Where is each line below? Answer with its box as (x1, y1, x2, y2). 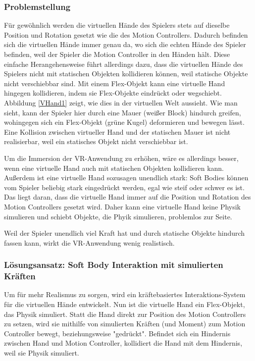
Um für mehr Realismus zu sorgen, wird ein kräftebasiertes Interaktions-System (4, 289, 246, 300)
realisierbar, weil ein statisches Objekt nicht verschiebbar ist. (4, 136, 188, 147)
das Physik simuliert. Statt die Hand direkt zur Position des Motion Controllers (4, 309, 246, 319)
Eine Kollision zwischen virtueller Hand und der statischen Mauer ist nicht (4, 126, 231, 137)
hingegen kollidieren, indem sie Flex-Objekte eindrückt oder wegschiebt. (4, 88, 222, 98)
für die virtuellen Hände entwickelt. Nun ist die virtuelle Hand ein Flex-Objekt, (4, 299, 245, 309)
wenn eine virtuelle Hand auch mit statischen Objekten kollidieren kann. (4, 162, 224, 173)
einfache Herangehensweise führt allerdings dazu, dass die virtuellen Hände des (4, 58, 243, 69)
